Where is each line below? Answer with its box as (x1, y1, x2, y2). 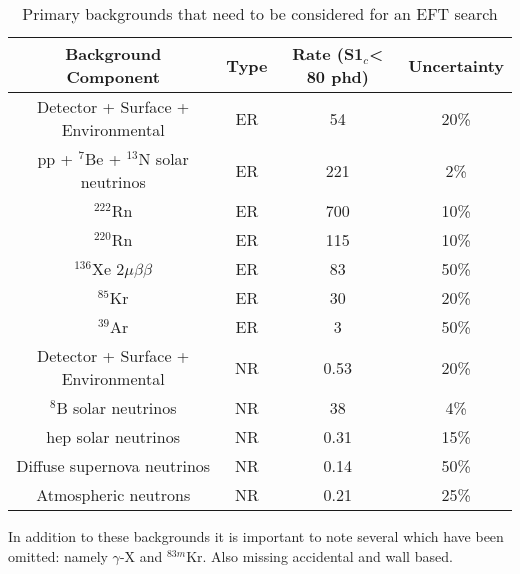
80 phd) (306, 65, 369, 88)
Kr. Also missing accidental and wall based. (186, 545, 453, 566)
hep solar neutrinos (46, 425, 180, 448)
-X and (119, 545, 163, 566)
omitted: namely (8, 545, 108, 566)
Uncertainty (408, 53, 504, 77)
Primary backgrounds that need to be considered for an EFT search (22, 2, 498, 25)
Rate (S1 (292, 42, 364, 65)
